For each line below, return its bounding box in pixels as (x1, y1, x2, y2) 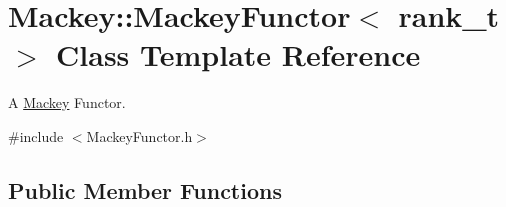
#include (8, 125, 64, 146)
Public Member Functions (8, 174, 282, 205)
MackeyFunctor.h (86, 125, 193, 146)
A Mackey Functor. (8, 92, 126, 113)
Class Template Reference (56, 34, 421, 75)
